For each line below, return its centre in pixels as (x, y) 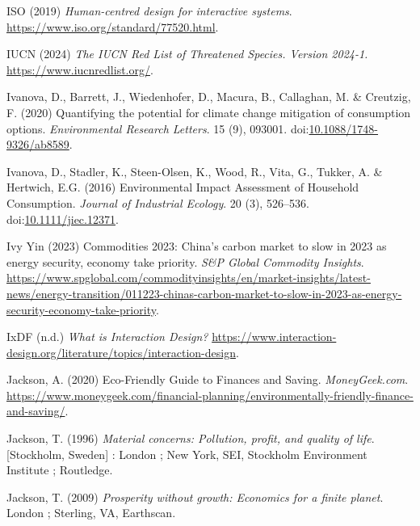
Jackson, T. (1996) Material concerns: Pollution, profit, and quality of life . (191, 438)
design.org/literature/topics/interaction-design (121, 352)
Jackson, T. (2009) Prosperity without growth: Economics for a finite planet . (195, 497)
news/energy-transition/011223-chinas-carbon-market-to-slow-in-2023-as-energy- (204, 293)
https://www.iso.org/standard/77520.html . (113, 26)
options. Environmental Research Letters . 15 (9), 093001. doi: (158, 128)
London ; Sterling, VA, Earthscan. (91, 513)
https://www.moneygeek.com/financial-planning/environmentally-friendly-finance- (210, 395)
